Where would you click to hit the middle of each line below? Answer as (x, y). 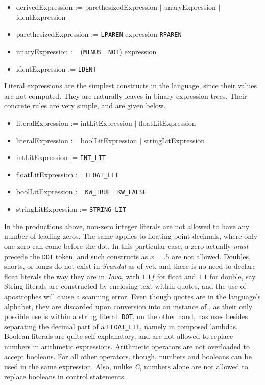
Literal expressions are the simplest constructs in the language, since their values (130, 86)
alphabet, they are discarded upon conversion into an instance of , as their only (128, 306)
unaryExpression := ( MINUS (59, 51)
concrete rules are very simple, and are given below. (85, 106)
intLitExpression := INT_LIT (61, 157)
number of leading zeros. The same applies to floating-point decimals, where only (131, 236)
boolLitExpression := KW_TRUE (63, 191)
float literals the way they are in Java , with (72, 276)
